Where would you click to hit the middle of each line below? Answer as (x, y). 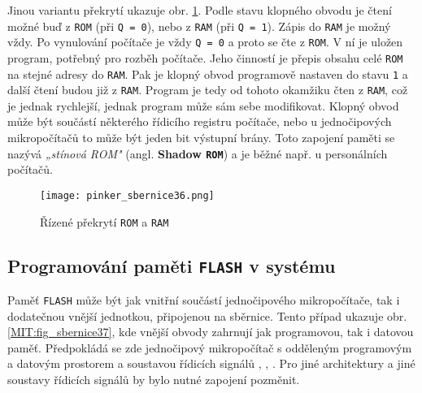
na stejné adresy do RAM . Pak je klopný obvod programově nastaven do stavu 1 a (208, 73)
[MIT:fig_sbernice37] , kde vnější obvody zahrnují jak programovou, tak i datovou (211, 332)
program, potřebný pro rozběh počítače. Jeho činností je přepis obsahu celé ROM (205, 57)
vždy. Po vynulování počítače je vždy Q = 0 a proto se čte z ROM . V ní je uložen (205, 42)
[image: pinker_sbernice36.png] (127, 195)
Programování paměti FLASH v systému (172, 265)
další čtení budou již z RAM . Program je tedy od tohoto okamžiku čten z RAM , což (208, 90)
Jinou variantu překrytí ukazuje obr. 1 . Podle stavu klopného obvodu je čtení (200, 10)
